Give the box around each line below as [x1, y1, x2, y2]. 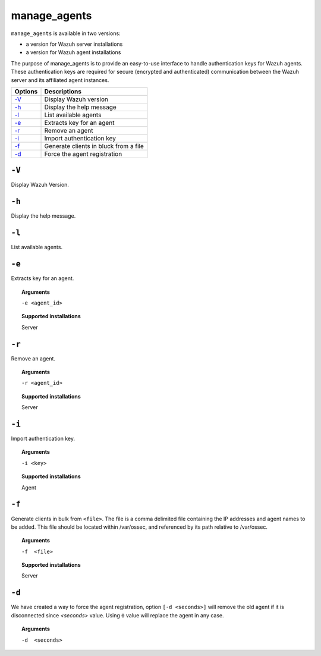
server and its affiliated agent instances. [11, 76, 109, 83]
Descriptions [44, 87, 81, 95]
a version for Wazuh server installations [26, 40, 123, 48]
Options [14, 87, 38, 95]
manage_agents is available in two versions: [11, 30, 121, 37]
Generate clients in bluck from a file [44, 142, 144, 150]
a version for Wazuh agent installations [26, 49, 121, 56]
